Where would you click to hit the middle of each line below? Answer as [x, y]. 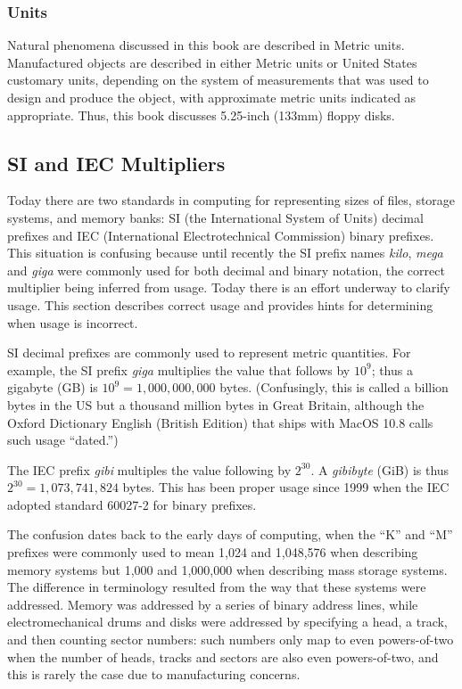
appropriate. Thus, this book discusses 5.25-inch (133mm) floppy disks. [201, 115]
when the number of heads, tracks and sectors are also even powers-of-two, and [223, 656]
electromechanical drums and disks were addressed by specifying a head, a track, [227, 622]
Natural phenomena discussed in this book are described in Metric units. [206, 45]
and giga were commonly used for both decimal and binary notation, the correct [226, 270]
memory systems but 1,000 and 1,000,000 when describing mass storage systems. [227, 569]
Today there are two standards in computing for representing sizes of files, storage [231, 200]
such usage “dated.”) [63, 440]
